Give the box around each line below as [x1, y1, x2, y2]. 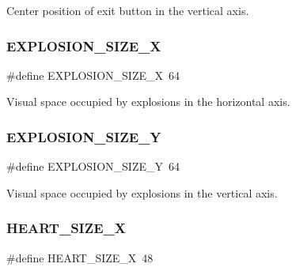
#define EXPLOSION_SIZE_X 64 [6, 66, 180, 83]
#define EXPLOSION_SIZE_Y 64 [6, 158, 180, 175]
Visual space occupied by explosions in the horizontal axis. [6, 93, 290, 110]
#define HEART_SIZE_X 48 [6, 249, 154, 265]
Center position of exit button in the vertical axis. [6, 2, 249, 18]
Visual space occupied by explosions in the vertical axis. [6, 184, 278, 201]
